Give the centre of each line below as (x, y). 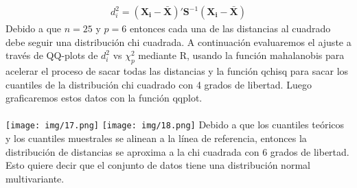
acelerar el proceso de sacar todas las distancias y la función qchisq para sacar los (177, 71)
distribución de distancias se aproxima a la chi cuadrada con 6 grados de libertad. (177, 151)
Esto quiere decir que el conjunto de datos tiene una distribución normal (158, 165)
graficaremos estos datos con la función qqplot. (104, 98)
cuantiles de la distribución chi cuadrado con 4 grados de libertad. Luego (159, 84)
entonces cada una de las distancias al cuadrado (230, 28)
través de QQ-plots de (52, 55)
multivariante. (35, 178)
